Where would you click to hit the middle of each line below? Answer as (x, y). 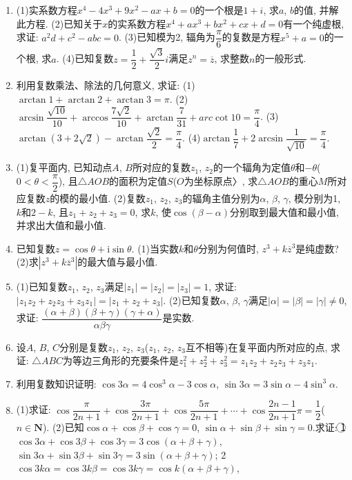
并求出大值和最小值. (61, 225)
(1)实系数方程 (47, 10)
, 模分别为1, (314, 198)
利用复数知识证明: (56, 383)
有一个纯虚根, (314, 23)
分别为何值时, (228, 248)
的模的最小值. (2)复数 (98, 198)
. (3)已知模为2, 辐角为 (167, 37)
